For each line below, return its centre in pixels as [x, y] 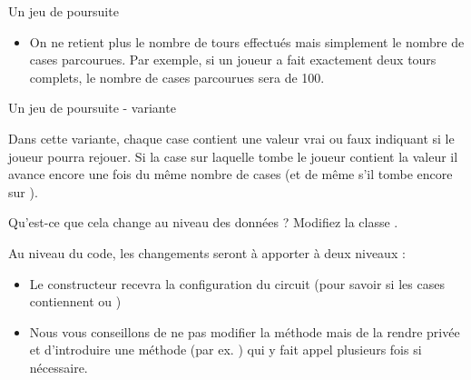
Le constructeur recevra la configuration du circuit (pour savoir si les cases [237, 283]
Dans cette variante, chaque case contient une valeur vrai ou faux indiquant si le [231, 138]
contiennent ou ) [75, 301]
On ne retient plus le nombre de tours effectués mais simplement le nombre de [247, 41]
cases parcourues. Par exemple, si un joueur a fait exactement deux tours [233, 60]
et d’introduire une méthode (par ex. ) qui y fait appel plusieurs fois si [226, 350]
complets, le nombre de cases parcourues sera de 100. [177, 77]
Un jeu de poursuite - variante [92, 108]
